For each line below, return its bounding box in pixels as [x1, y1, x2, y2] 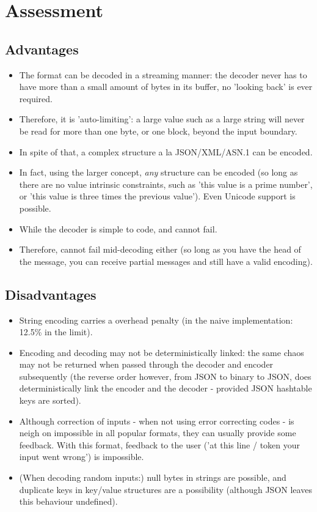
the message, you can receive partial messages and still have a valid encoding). [19, 254, 313, 267]
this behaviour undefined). [19, 495, 118, 508]
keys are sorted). [19, 394, 81, 407]
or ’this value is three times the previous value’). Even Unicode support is [19, 190, 296, 202]
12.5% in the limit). [19, 325, 93, 338]
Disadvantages [5, 284, 97, 303]
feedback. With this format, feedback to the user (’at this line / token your [19, 438, 301, 451]
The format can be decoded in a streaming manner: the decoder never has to [19, 68, 307, 81]
